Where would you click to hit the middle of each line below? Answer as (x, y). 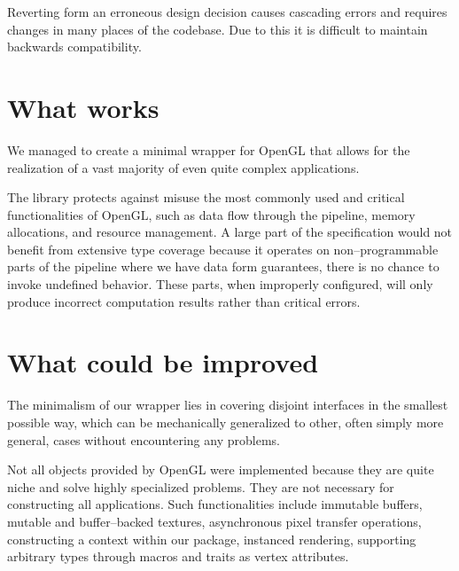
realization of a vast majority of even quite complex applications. (183, 167)
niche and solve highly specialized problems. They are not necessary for (201, 486)
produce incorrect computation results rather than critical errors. (184, 301)
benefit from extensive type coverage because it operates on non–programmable (223, 249)
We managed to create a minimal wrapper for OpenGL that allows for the (209, 149)
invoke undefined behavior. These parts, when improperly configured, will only (220, 284)
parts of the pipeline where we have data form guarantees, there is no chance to (223, 266)
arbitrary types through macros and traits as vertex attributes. (178, 556)
